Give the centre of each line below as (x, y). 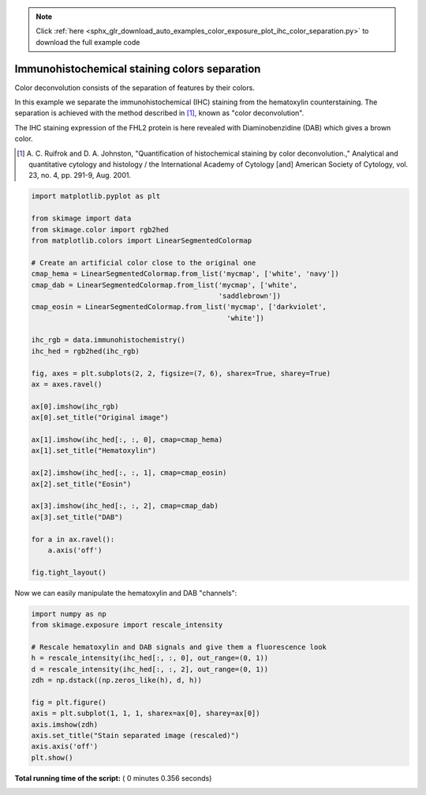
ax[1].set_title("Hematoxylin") (94, 451)
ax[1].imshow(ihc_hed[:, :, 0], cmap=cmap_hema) (127, 440)
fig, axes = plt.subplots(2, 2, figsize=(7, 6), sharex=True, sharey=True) (181, 373)
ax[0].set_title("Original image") (100, 418)
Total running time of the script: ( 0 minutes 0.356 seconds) (113, 778)
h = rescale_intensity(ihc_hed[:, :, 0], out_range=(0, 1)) (150, 658)
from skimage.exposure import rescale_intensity (127, 625)
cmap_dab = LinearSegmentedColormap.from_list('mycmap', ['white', (164, 285)
